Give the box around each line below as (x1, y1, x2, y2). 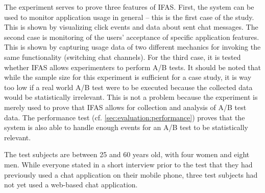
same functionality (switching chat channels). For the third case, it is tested (4, 51, 241, 62)
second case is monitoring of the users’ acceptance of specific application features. (4, 31, 259, 42)
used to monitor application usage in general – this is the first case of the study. (4, 11, 254, 22)
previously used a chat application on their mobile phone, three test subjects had (4, 169, 258, 180)
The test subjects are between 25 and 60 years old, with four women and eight (4, 149, 250, 160)
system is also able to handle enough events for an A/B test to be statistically (4, 122, 248, 133)
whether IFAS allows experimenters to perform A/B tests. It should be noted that (4, 61, 261, 72)
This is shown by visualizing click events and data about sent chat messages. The (4, 22, 258, 32)
